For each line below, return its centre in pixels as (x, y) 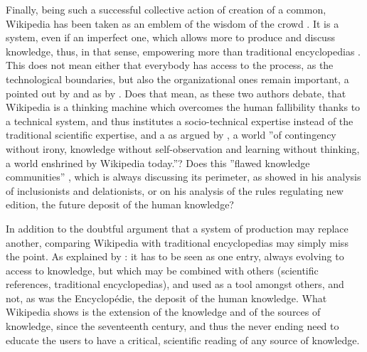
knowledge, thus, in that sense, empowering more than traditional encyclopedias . (183, 51)
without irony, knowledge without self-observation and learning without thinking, (183, 148)
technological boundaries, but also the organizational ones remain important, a (177, 79)
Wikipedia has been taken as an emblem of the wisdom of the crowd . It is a (172, 23)
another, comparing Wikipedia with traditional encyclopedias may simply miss (177, 242)
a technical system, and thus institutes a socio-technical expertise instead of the (180, 121)
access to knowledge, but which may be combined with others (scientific (162, 270)
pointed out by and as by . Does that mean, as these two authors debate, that (176, 93)
